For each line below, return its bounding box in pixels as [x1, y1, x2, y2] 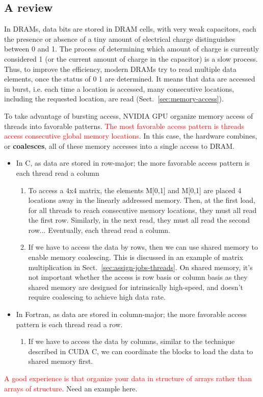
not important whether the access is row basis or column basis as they [28, 272, 248, 282]
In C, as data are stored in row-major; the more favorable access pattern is [16, 157, 250, 168]
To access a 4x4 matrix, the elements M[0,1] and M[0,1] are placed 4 [28, 184, 242, 195]
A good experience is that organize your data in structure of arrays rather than [4, 373, 252, 384]
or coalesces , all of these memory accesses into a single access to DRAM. [4, 140, 234, 151]
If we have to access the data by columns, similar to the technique [28, 336, 235, 347]
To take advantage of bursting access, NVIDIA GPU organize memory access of [4, 110, 253, 121]
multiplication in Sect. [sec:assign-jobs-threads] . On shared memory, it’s [28, 261, 253, 272]
